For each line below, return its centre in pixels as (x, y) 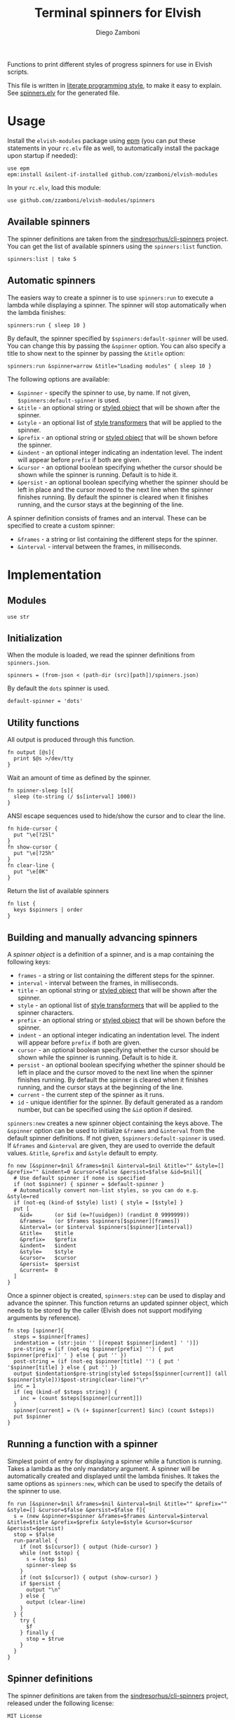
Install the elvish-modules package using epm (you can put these (101, 140)
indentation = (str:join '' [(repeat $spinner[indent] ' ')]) (106, 1343)
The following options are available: (59, 379)
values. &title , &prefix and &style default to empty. (83, 1153)
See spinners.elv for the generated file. (64, 93)
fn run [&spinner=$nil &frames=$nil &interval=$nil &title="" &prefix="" (117, 1504)
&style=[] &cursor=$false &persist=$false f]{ (76, 1510)
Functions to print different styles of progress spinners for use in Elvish (110, 64)
